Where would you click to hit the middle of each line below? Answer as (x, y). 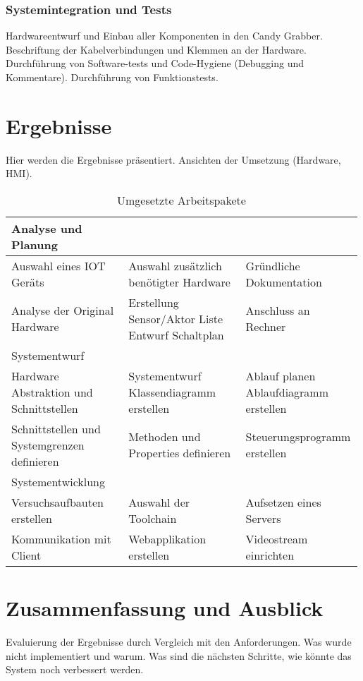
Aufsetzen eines (283, 502)
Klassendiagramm (172, 392)
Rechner (266, 327)
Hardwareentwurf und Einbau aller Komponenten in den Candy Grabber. (164, 36)
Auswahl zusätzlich (175, 265)
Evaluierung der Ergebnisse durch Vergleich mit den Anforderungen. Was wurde (179, 642)
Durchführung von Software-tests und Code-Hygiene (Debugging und (155, 63)
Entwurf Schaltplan (176, 335)
